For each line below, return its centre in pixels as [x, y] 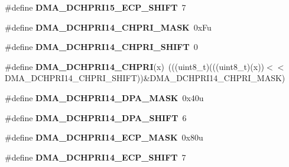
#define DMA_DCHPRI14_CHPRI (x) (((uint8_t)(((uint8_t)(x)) [135, 66]
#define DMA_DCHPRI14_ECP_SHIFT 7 [95, 157]
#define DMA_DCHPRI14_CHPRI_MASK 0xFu [108, 27]
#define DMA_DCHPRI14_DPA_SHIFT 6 [96, 117]
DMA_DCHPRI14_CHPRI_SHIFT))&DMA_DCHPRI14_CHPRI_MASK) [145, 78]
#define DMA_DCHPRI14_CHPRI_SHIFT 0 [101, 47]
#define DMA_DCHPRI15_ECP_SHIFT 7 [95, 7]
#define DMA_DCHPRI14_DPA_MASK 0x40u [104, 97]
